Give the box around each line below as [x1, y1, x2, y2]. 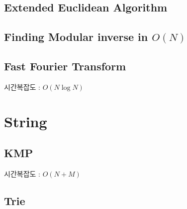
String [4, 111, 47, 131]
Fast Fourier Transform [4, 58, 126, 73]
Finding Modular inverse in [4, 29, 148, 44]
